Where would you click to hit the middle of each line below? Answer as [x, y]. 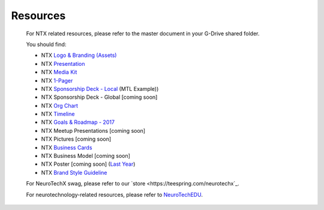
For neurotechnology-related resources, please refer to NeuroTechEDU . [115, 194]
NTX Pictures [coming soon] [76, 139]
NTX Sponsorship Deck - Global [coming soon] [99, 97]
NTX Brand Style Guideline [74, 172]
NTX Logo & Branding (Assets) [79, 55]
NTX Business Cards [67, 147]
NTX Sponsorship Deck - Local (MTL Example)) [100, 89]
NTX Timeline [58, 114]
